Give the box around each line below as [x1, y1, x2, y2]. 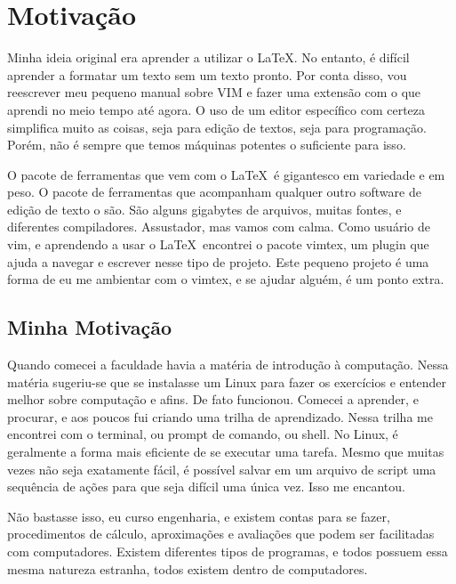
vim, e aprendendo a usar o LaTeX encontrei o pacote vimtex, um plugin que [7, 235, 429, 254]
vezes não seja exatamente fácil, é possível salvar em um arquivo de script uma [7, 459, 436, 478]
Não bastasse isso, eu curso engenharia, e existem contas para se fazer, [7, 507, 390, 525]
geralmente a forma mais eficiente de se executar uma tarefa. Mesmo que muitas [7, 442, 444, 461]
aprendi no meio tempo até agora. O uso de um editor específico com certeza [7, 100, 426, 118]
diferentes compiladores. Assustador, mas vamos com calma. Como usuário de [7, 217, 430, 236]
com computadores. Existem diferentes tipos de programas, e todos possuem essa [7, 541, 448, 560]
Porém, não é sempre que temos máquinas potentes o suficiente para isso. [7, 135, 406, 154]
